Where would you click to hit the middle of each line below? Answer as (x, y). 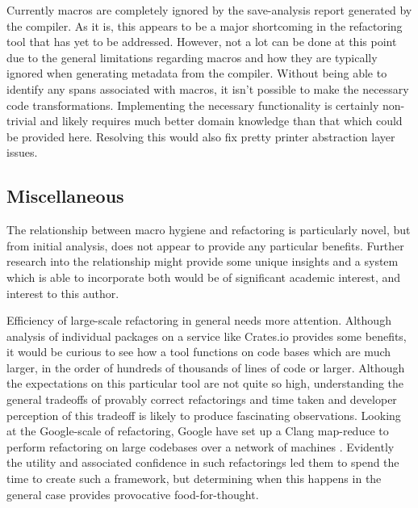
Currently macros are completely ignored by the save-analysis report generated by (209, 10)
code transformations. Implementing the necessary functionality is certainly (193, 105)
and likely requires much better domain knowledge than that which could (221, 121)
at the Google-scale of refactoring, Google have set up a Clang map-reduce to (198, 431)
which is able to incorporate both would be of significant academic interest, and (204, 277)
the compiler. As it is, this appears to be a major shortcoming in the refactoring (205, 25)
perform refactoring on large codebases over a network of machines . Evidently (201, 446)
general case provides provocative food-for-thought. (133, 494)
